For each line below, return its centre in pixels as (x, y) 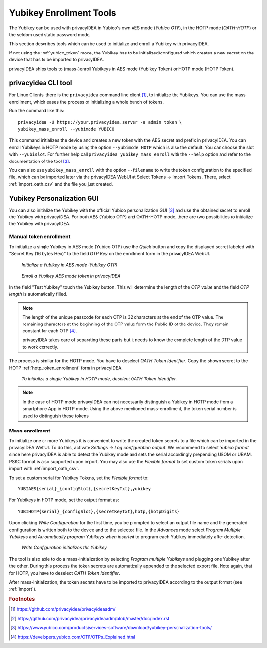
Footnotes (22, 599)
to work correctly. (41, 347)
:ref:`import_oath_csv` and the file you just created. (61, 184)
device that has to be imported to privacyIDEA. (57, 60)
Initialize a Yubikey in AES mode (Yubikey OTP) (69, 265)
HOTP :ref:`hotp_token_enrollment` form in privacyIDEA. (66, 368)
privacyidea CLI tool (41, 83)
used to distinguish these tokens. (56, 416)
